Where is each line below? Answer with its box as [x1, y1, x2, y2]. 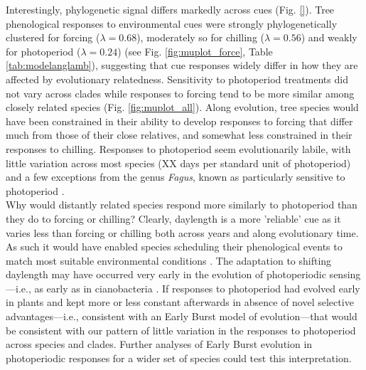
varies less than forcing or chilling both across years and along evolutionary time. [6, 225, 359, 240]
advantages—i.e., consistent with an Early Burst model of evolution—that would [6, 309, 357, 324]
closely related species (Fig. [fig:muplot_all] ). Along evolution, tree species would [6, 100, 359, 115]
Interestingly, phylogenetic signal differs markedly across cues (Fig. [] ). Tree [6, 2, 335, 16]
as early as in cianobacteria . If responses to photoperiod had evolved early [34, 280, 360, 295]
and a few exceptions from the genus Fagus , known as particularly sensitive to [6, 169, 345, 184]
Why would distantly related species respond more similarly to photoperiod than [6, 197, 357, 212]
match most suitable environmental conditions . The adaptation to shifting [6, 253, 332, 268]
